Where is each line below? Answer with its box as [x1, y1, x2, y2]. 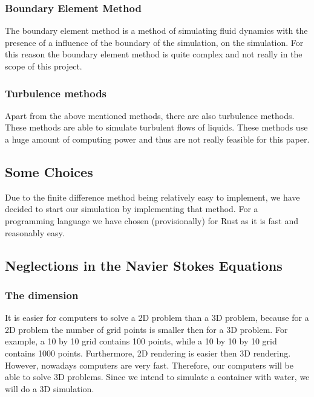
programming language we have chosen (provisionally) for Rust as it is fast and [5, 214, 298, 227]
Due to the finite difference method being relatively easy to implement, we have [5, 190, 300, 203]
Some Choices [5, 162, 93, 181]
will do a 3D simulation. [5, 382, 94, 395]
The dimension [5, 287, 79, 302]
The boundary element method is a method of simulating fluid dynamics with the [5, 24, 308, 37]
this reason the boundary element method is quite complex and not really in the [5, 48, 303, 60]
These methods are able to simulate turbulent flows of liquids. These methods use [5, 121, 308, 134]
